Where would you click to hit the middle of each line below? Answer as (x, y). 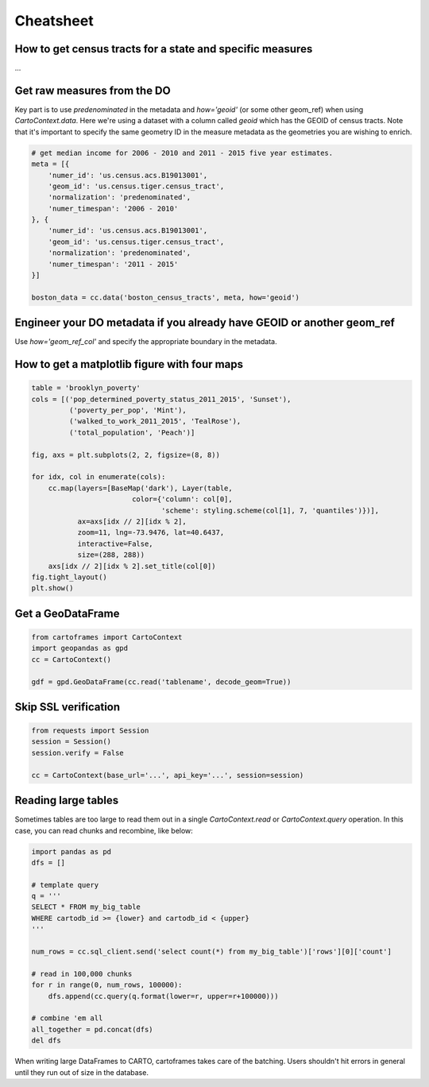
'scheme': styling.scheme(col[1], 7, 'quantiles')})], (270, 510)
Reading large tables (67, 801)
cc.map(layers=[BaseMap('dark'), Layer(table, (141, 488)
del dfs (46, 1041)
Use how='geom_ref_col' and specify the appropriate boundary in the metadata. (146, 342)
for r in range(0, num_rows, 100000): (107, 985)
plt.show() (52, 588)
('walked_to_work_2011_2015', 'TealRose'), (155, 422)
